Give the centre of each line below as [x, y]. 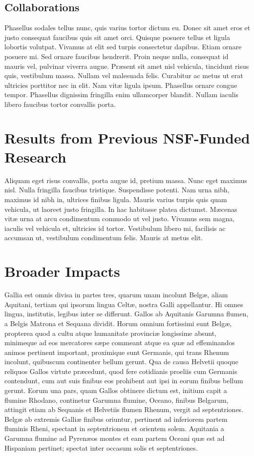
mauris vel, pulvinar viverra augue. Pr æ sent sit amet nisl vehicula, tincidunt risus [127, 66]
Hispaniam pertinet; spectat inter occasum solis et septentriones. [101, 447]
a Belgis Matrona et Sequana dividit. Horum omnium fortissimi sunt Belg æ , [118, 323]
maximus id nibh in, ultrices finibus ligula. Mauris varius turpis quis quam [116, 199]
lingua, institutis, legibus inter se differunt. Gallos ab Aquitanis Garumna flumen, [127, 314]
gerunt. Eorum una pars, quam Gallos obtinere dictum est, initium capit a [116, 390]
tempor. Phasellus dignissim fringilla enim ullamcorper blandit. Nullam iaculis [122, 94]
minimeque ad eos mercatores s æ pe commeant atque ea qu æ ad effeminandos [120, 342]
